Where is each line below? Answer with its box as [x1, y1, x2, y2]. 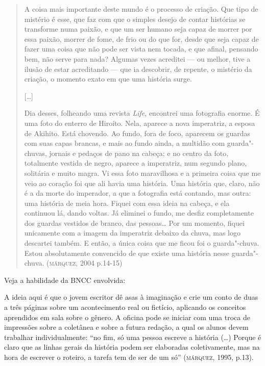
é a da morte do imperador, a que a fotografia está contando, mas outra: [24, 188, 251, 198]
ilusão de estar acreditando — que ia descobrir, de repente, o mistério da [24, 63, 252, 74]
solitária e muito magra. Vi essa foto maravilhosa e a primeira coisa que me [24, 167, 261, 178]
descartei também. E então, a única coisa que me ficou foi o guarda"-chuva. [24, 238, 259, 248]
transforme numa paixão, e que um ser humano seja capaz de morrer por [24, 23, 252, 34]
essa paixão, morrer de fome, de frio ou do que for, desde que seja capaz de [24, 33, 259, 44]
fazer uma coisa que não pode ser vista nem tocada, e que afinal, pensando [24, 43, 258, 54]
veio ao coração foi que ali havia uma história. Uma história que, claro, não [24, 177, 260, 188]
